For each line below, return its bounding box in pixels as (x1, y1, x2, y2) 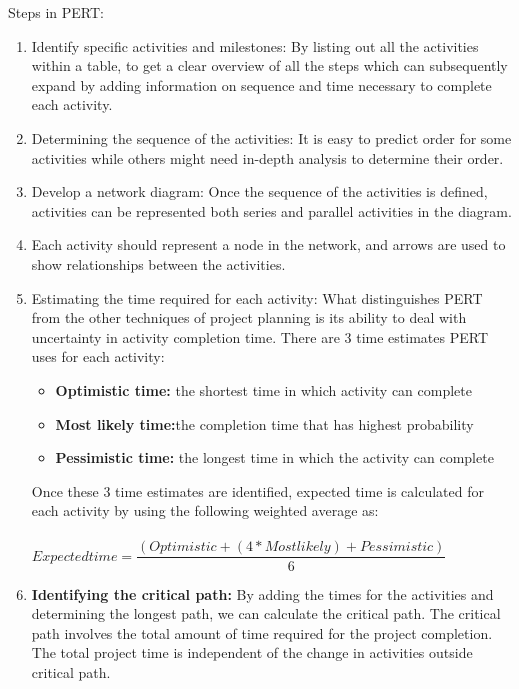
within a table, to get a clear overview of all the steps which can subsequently (31, 55, 508, 76)
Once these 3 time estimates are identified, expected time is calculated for (31, 480, 484, 501)
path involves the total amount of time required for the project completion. (31, 622, 493, 643)
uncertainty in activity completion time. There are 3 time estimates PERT (31, 326, 488, 347)
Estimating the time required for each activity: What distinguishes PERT (31, 287, 483, 308)
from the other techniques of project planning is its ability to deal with (31, 307, 467, 328)
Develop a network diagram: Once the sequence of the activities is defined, (31, 181, 488, 202)
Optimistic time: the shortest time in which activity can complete (55, 379, 472, 400)
